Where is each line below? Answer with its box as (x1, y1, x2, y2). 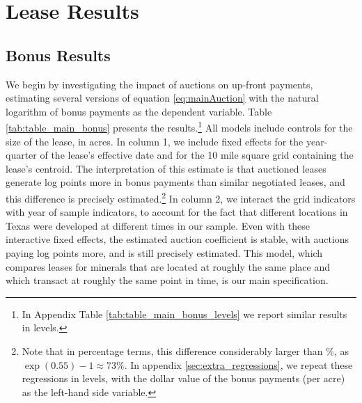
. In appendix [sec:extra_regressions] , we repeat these (124, 357, 353, 372)
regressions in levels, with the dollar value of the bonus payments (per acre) (22, 371, 345, 386)
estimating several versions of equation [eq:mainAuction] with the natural (6, 90, 319, 105)
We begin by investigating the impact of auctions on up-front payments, (6, 77, 313, 91)
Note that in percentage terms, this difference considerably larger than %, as (22, 343, 349, 358)
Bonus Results (6, 44, 111, 65)
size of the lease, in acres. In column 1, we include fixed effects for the (6, 134, 304, 148)
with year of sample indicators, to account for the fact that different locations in (6, 205, 348, 219)
